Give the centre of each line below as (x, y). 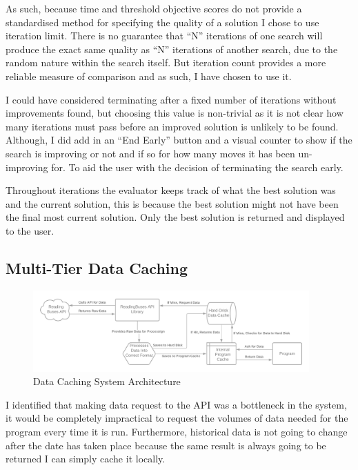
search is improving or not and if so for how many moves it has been (150, 153)
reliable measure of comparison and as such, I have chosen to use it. (149, 76)
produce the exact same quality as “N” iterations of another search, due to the (172, 49)
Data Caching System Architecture (107, 381)
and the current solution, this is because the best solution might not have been (172, 203)
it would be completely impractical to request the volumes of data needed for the (177, 418)
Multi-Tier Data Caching (97, 267)
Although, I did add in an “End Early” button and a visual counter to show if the (179, 140)
